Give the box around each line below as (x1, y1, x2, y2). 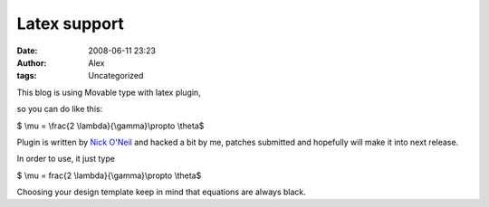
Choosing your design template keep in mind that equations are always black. (16, 186, 307, 198)
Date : (16, 45, 38, 56)
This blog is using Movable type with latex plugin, (16, 87, 201, 98)
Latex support (16, 14, 124, 33)
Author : (16, 57, 47, 68)
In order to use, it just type (16, 154, 115, 165)
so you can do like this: (16, 104, 103, 115)
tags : (16, 71, 37, 81)
